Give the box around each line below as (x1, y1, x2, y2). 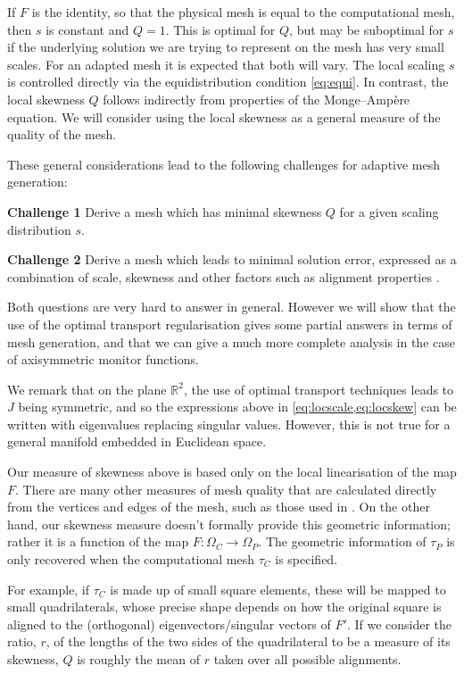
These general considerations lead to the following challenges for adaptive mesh (7, 154, 441, 173)
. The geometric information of (258, 532, 427, 551)
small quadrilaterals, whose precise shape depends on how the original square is (7, 597, 442, 616)
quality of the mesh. (7, 125, 117, 144)
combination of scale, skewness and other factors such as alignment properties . (7, 267, 440, 286)
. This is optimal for (165, 20, 276, 38)
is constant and (46, 20, 129, 38)
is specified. (275, 550, 338, 569)
